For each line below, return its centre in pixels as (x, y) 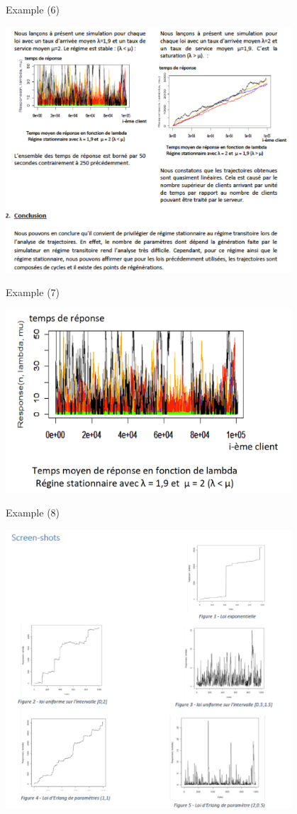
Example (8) (33, 513)
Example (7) (33, 292)
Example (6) (33, 9)
